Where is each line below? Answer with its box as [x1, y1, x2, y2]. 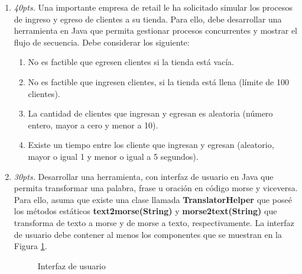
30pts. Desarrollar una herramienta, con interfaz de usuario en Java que [14, 170, 274, 182]
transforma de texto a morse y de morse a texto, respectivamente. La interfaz [14, 216, 294, 228]
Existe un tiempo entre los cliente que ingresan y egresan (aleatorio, [28, 138, 274, 151]
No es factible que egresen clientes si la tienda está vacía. [28, 56, 234, 68]
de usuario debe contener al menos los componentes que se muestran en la [14, 228, 282, 240]
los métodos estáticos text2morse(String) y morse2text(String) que [14, 205, 277, 217]
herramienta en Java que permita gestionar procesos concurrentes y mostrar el [14, 24, 298, 37]
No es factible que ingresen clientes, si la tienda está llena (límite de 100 [28, 75, 289, 88]
